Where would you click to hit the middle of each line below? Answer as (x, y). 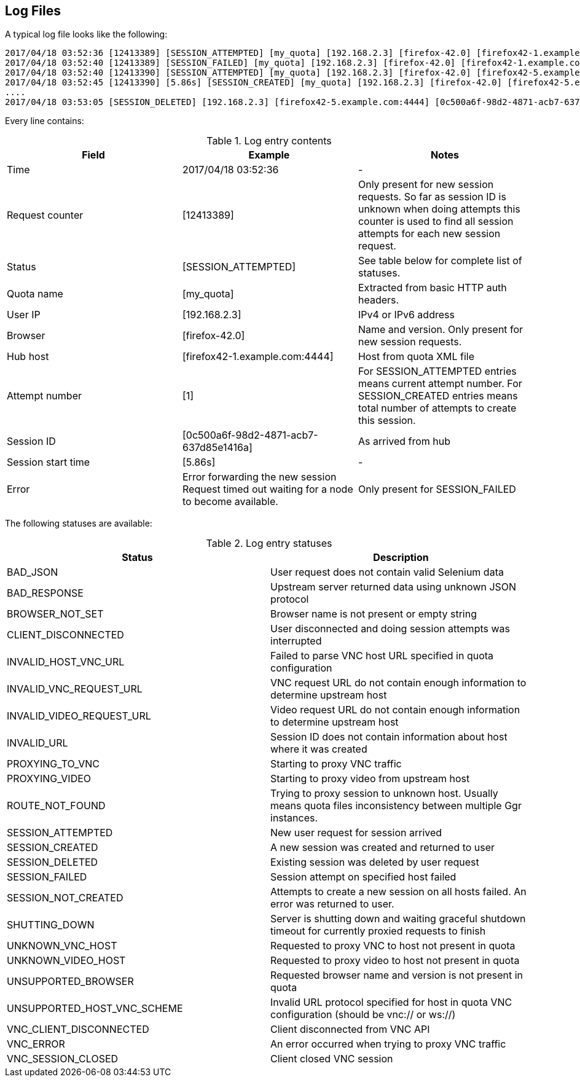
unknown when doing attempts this (439, 209)
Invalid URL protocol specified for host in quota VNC (391, 1002)
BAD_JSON (33, 572)
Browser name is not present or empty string (374, 614)
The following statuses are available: (79, 523)
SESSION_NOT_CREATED (65, 898)
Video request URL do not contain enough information (395, 710)
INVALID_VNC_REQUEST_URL (75, 689)
